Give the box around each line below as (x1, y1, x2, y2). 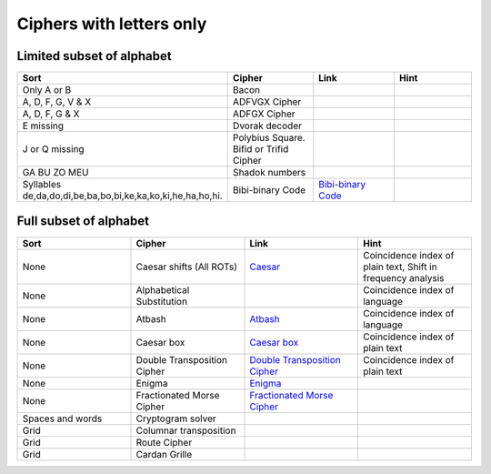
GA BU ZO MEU (22, 166, 89, 179)
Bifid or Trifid (232, 143, 289, 156)
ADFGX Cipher (232, 107, 296, 120)
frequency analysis (362, 271, 445, 284)
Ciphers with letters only (16, 14, 207, 34)
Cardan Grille (135, 448, 193, 460)
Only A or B (22, 84, 72, 96)
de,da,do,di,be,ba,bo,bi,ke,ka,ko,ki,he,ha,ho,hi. (22, 189, 223, 202)
